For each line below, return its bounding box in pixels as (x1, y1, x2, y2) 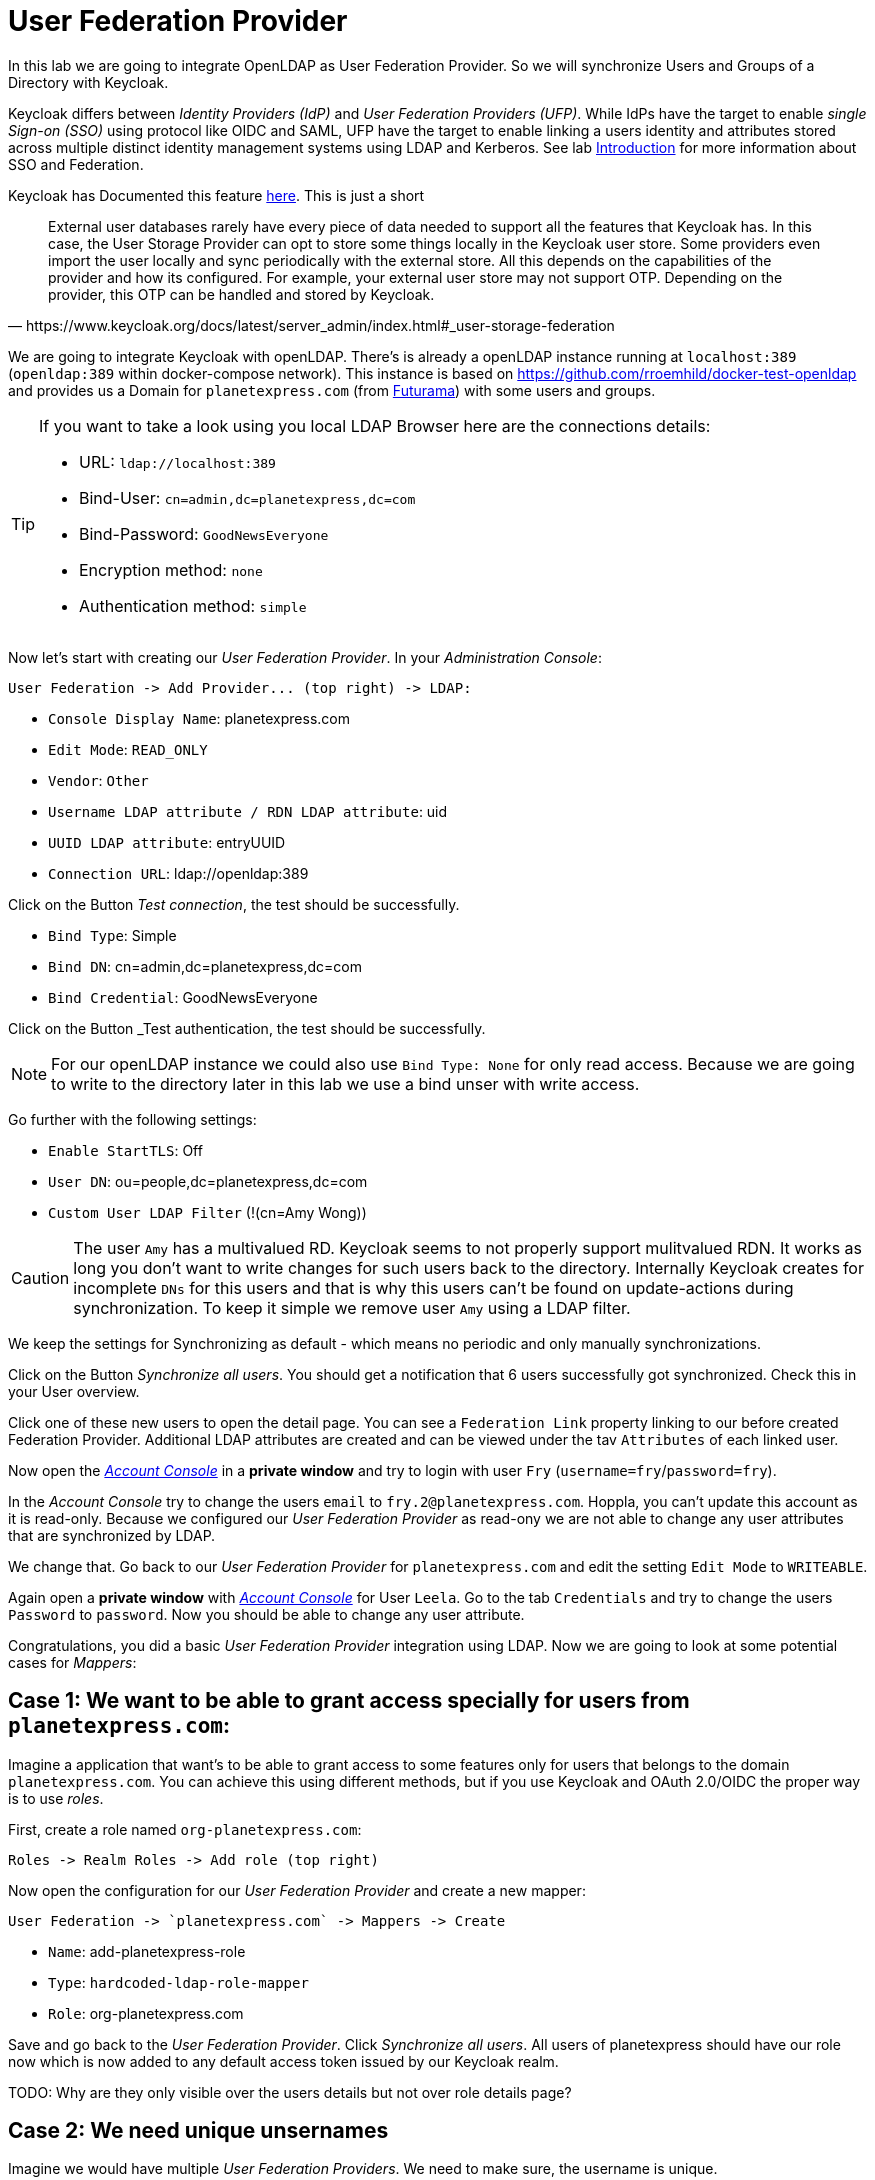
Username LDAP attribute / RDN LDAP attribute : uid (48, 802, 448, 820)
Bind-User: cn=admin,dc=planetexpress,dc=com (79, 487, 416, 508)
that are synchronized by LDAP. (8, 1526, 216, 1544)
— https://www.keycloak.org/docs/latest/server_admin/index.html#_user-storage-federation (8, 316, 615, 334)
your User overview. (8, 1382, 140, 1400)
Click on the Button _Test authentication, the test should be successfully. (8, 1019, 486, 1037)
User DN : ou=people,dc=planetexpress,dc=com (48, 1172, 368, 1190)
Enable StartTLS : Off (48, 1141, 203, 1159)
